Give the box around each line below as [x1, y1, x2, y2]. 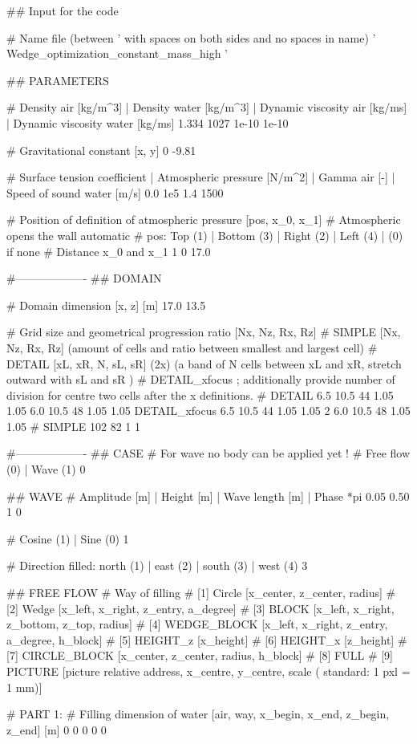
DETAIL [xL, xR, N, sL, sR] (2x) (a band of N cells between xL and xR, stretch [6, 355, 402, 372]
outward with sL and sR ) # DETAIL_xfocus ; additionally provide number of [6, 371, 395, 388]
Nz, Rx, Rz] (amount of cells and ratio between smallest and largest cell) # [6, 339, 378, 356]
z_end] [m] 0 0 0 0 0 [6, 721, 107, 738]
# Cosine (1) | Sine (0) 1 [6, 530, 129, 547]
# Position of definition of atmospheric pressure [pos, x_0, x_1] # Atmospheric [6, 211, 401, 228]
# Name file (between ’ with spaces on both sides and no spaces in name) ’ [6, 29, 376, 46]
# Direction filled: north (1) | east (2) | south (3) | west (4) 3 [6, 557, 308, 574]
